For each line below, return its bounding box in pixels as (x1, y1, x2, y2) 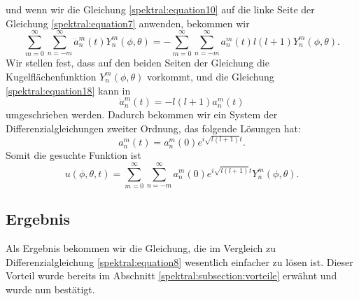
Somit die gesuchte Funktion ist (6, 148, 141, 162)
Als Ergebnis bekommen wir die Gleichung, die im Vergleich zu (6, 241, 276, 255)
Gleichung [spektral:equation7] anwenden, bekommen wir (6, 15, 250, 30)
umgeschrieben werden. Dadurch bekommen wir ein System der (6, 107, 278, 122)
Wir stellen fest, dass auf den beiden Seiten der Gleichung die (6, 55, 269, 70)
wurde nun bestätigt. (6, 281, 95, 296)
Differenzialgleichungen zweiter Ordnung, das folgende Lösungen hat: (6, 120, 301, 135)
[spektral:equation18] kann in (6, 83, 131, 97)
